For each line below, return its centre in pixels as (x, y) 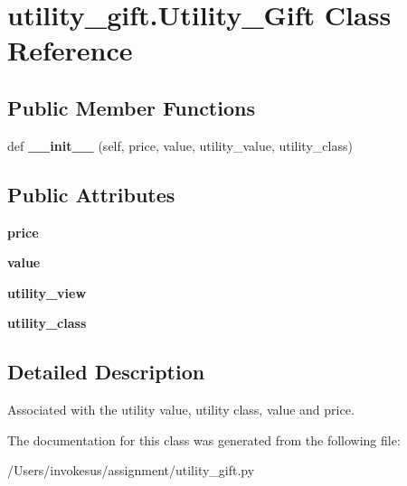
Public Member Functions (131, 107)
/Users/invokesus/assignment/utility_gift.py (131, 470)
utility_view (47, 292)
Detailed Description (106, 372)
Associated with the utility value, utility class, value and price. (181, 410)
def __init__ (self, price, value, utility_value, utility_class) (180, 145)
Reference (70, 50)
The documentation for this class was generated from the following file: (204, 439)
